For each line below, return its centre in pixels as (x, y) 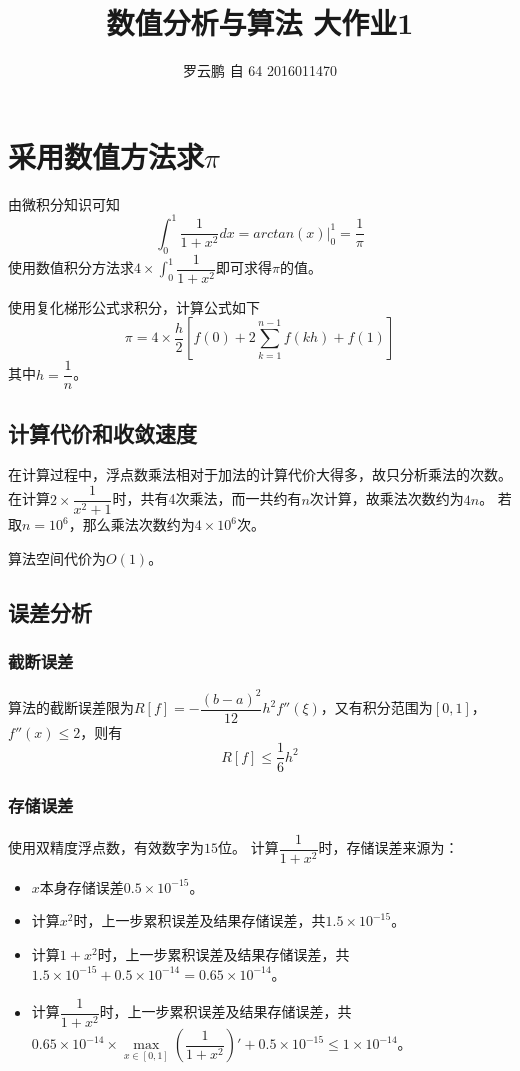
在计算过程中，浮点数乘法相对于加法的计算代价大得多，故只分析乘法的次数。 (260, 474)
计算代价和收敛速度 (102, 432)
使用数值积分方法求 (71, 267)
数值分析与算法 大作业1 (260, 22)
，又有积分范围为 (376, 707)
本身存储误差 (81, 886)
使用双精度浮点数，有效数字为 (106, 847)
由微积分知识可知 (64, 203)
